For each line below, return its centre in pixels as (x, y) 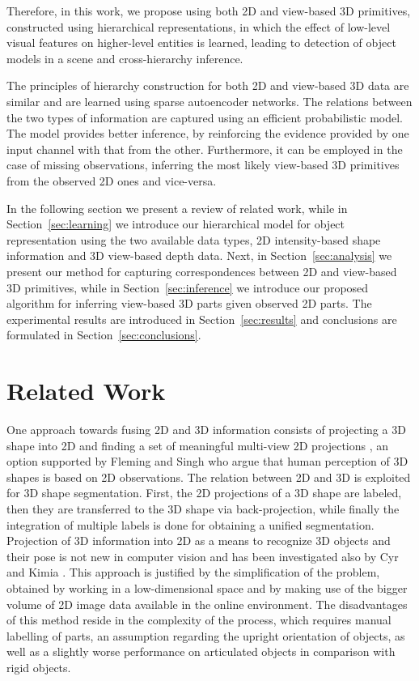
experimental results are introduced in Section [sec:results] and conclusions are (202, 319)
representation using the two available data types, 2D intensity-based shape (194, 239)
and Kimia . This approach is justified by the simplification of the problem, (193, 572)
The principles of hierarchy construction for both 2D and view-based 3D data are (208, 85)
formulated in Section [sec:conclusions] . (104, 335)
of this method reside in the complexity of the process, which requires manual (199, 620)
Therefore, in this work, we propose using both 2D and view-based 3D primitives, (209, 11)
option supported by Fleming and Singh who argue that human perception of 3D (207, 461)
